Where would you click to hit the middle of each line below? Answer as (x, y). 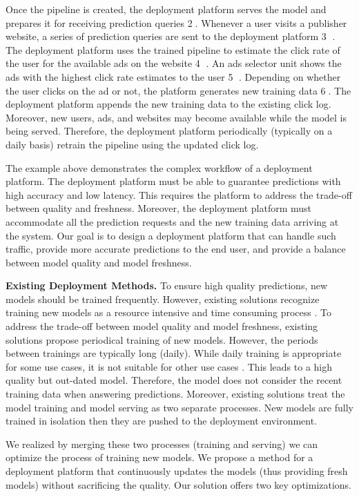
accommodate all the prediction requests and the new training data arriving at (172, 221)
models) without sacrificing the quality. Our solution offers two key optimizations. (179, 484)
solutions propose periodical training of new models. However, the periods (162, 339)
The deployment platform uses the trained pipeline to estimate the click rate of (173, 49)
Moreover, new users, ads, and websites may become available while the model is (176, 117)
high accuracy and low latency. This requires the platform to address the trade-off (179, 194)
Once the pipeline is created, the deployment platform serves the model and (166, 9)
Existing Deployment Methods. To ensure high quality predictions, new (167, 285)
